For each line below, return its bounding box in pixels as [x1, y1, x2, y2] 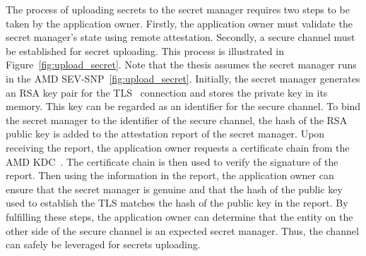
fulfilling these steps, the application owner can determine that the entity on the [6, 209, 353, 224]
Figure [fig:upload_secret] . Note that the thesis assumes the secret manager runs [6, 57, 357, 72]
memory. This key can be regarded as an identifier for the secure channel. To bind [6, 99, 361, 114]
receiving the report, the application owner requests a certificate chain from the [6, 140, 350, 154]
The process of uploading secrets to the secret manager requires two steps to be [6, 2, 350, 16]
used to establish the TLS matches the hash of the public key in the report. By [6, 195, 348, 210]
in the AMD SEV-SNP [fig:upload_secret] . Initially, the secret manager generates [6, 71, 360, 85]
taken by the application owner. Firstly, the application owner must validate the [6, 16, 353, 30]
